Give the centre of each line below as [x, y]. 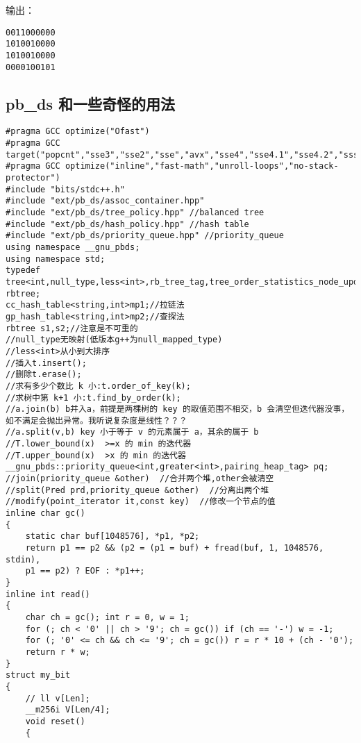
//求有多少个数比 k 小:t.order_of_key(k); [98, 386]
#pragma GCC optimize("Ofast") [78, 132]
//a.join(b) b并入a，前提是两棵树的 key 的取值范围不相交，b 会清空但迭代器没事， [178, 409]
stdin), [23, 559]
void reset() [55, 721]
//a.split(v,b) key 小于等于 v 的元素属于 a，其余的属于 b [132, 432]
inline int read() [48, 594]
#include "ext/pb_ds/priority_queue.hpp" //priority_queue [145, 236]
